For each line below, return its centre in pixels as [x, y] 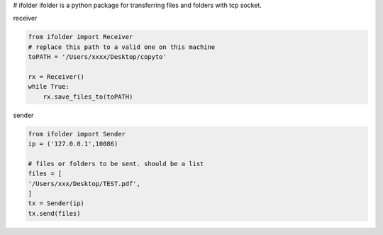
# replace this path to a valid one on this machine [122, 47]
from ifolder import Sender [77, 134]
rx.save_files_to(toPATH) [88, 97]
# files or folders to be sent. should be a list [116, 164]
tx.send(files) [54, 213]
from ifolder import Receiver [81, 37]
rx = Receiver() [56, 77]
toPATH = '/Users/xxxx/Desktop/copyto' [97, 57]
